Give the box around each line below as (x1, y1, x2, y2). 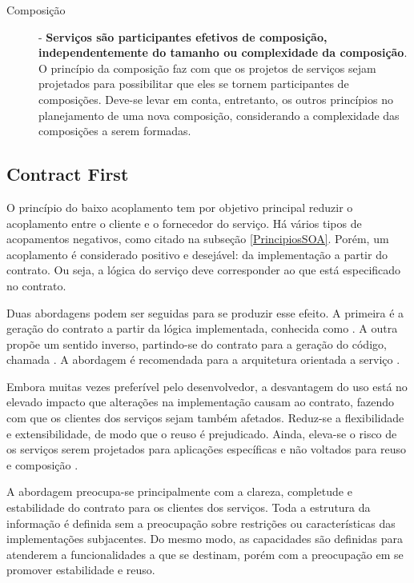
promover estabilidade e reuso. (6, 561, 155, 578)
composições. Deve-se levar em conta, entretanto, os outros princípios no (38, 90, 393, 107)
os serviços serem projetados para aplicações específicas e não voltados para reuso (6, 441, 407, 457)
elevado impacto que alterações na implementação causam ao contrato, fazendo (6, 393, 394, 410)
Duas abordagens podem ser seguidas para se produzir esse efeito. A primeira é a (6, 304, 404, 321)
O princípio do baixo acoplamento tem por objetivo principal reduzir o (6, 198, 353, 215)
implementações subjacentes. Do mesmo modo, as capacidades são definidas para (6, 530, 404, 547)
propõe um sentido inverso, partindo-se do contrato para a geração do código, (6, 335, 387, 352)
